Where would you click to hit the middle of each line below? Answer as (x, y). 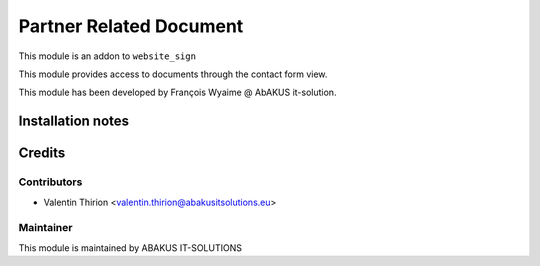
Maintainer (45, 228)
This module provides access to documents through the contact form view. (173, 74)
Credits (42, 153)
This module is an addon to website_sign (107, 56)
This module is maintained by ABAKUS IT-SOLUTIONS (130, 247)
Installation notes (74, 121)
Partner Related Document (131, 26)
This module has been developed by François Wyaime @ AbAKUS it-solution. (177, 92)
